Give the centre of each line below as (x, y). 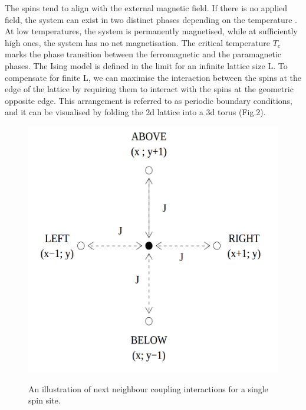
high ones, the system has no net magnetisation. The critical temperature (138, 42)
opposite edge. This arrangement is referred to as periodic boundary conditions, (149, 100)
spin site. (45, 400)
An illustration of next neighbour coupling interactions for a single (148, 388)
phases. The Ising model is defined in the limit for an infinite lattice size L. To (146, 65)
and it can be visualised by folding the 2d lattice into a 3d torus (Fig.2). (135, 112)
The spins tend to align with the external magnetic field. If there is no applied (146, 8)
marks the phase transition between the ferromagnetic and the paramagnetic (143, 54)
